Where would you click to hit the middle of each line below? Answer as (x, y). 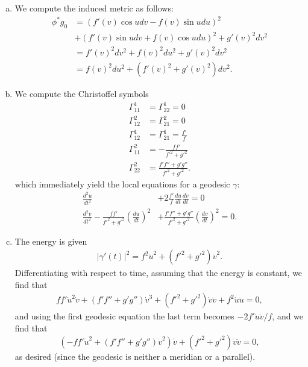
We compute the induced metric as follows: (94, 8)
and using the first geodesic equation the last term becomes (124, 316)
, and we (288, 316)
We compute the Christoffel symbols (82, 94)
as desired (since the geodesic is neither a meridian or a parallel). (135, 356)
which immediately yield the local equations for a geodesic (122, 183)
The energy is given (51, 241)
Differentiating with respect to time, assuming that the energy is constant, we (159, 273)
